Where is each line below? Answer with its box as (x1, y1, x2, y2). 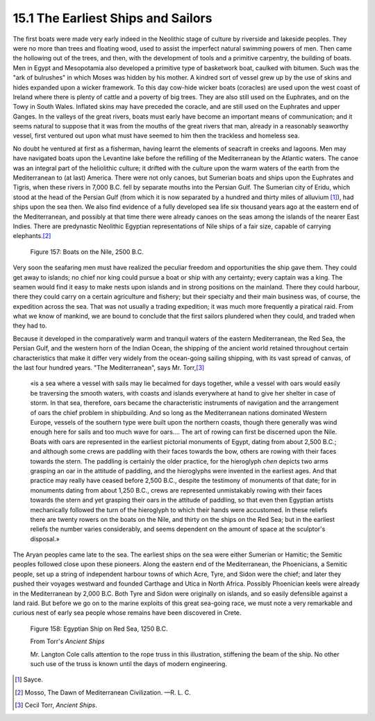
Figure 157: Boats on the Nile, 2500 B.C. (30, 247, 144, 256)
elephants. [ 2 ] (12, 232, 51, 240)
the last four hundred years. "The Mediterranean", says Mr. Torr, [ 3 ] (12, 364, 205, 372)
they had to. (12, 321, 48, 330)
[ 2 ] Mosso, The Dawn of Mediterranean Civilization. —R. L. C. (15, 688, 191, 697)
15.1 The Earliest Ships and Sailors (12, 10, 212, 26)
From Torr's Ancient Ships (30, 637, 105, 645)
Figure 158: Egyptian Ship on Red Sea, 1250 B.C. (30, 625, 168, 633)
